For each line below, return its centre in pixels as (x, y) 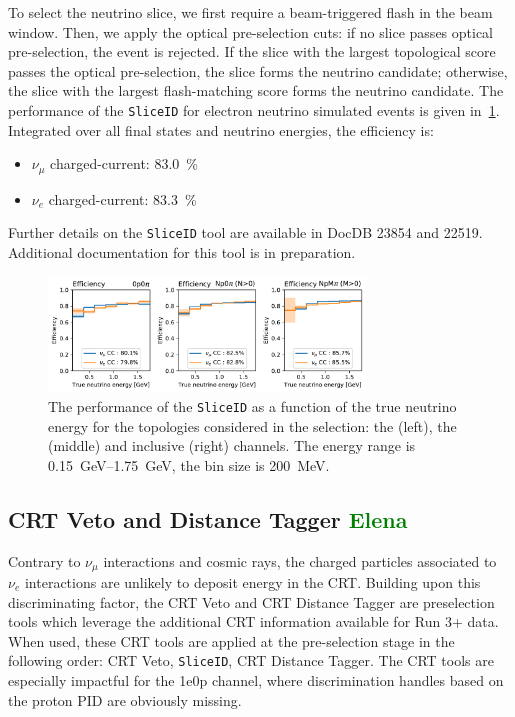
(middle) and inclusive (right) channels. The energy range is (232, 445)
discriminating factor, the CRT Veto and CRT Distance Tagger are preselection (251, 601)
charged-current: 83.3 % (122, 198)
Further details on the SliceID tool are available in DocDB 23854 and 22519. (245, 232)
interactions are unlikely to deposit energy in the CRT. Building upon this (252, 582)
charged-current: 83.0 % (124, 163)
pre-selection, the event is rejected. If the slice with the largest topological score (252, 51)
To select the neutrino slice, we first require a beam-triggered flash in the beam (250, 12)
